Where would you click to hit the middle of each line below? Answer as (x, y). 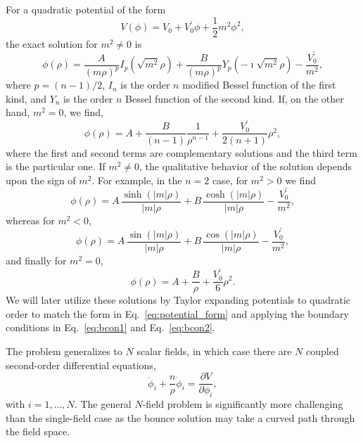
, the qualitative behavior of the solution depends (246, 166)
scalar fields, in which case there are (214, 351)
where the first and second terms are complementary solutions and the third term (181, 152)
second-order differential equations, (81, 365)
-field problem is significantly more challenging (243, 403)
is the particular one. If (56, 166)
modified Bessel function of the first (259, 85)
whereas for (30, 220)
